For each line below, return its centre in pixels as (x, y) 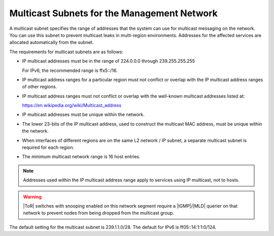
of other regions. (40, 87)
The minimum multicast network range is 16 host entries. (81, 156)
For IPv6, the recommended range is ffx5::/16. (70, 70)
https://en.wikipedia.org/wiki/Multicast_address (72, 105)
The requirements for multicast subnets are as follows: (66, 52)
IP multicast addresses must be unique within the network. (83, 114)
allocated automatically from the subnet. (52, 43)
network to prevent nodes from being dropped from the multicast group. (99, 213)
